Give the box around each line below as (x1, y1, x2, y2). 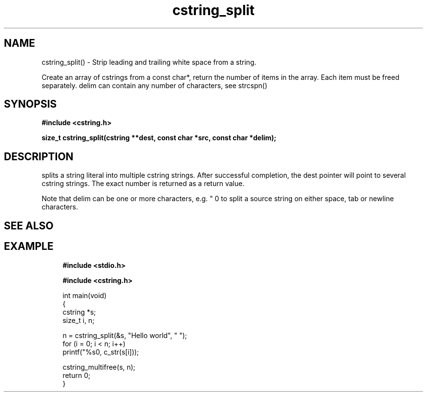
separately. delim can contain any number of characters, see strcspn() (41, 81, 268, 90)
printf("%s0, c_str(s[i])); (62, 347, 139, 356)
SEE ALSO (4, 219, 54, 232)
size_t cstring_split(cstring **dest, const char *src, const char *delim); (41, 133, 276, 142)
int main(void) (62, 291, 107, 300)
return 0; (62, 371, 91, 379)
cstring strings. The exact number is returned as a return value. (41, 179, 245, 188)
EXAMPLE (4, 240, 54, 253)
